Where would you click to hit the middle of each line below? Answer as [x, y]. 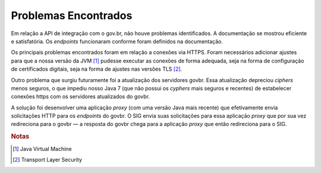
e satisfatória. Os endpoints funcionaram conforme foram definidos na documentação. [117, 41]
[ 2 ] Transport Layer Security [48, 159]
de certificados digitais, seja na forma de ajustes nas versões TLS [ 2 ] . [97, 69]
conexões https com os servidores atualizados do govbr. [80, 97]
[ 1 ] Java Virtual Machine [42, 149]
